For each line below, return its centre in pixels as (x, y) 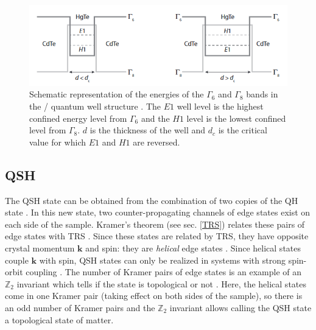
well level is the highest (220, 106)
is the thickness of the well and (148, 130)
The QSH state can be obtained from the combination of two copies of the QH (152, 200)
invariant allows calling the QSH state (241, 307)
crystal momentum (40, 247)
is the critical (243, 130)
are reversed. (156, 142)
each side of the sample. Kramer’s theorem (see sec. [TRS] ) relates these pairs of (155, 224)
